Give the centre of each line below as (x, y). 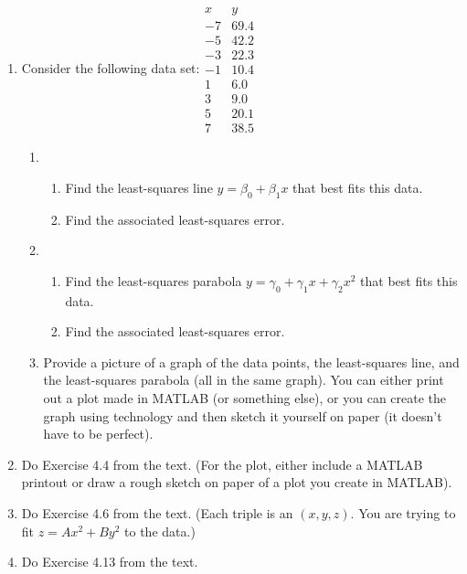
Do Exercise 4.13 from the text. (110, 562)
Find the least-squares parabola (154, 280)
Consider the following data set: (111, 68)
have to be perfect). (98, 434)
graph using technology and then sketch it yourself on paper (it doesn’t (243, 415)
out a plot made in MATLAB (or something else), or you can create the (245, 398)
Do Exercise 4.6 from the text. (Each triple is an (157, 513)
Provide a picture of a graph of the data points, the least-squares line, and (251, 361)
